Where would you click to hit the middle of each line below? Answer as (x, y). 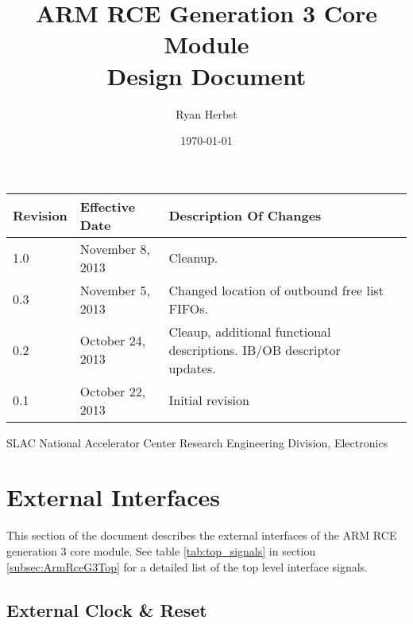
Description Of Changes (245, 216)
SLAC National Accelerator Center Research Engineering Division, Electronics (197, 442)
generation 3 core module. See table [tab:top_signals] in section (161, 551)
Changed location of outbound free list (276, 290)
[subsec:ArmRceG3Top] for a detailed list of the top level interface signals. (187, 566)
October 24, (113, 341)
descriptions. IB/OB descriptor (255, 349)
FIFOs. (188, 308)
